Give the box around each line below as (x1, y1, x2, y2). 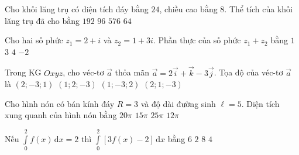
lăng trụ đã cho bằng (5, 14, 80, 26)
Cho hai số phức (5, 34, 63, 46)
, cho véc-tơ (63, 66, 104, 78)
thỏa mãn (115, 66, 149, 78)
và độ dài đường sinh (140, 97, 216, 109)
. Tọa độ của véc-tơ (214, 66, 283, 78)
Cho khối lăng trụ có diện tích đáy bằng (5, 3, 149, 15)
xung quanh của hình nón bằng (5, 109, 117, 121)
